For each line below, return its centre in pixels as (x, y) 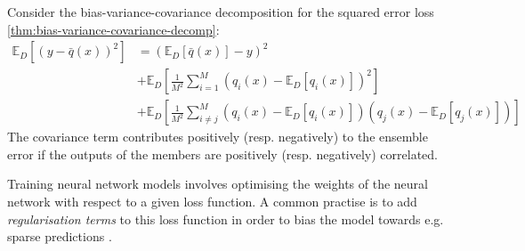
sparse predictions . (60, 236)
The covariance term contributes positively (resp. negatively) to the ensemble (218, 137)
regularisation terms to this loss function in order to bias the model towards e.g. (226, 219)
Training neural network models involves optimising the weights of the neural (218, 184)
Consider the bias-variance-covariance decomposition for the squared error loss (221, 12)
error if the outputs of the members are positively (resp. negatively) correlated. (223, 154)
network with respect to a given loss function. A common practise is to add (212, 202)
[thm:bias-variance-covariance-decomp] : (113, 29)
